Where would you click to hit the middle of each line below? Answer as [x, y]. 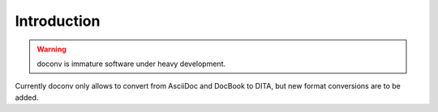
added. [27, 97]
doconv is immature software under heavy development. [131, 64]
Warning [52, 49]
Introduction [58, 21]
